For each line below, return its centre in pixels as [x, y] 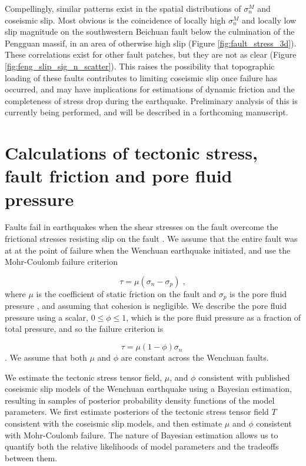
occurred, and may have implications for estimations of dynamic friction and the [150, 89]
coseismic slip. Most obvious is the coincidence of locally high [115, 20]
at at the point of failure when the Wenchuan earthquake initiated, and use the [148, 250]
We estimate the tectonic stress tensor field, [84, 377]
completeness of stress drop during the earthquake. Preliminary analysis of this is [151, 100]
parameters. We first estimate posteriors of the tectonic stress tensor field [137, 412]
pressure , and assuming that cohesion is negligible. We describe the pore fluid [146, 306]
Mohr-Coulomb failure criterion [61, 262]
